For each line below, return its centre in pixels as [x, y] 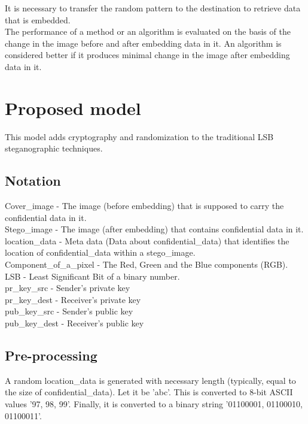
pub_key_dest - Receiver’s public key [74, 323]
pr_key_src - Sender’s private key [68, 288]
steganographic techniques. [54, 148]
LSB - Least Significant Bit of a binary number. [92, 276]
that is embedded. [38, 19]
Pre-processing [51, 355]
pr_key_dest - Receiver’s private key [73, 299]
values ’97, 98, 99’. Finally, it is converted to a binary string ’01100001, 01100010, [154, 404]
